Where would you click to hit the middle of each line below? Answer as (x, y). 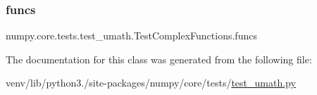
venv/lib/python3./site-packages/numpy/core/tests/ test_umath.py (151, 83)
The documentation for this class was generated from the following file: (159, 59)
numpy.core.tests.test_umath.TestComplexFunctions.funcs (131, 36)
